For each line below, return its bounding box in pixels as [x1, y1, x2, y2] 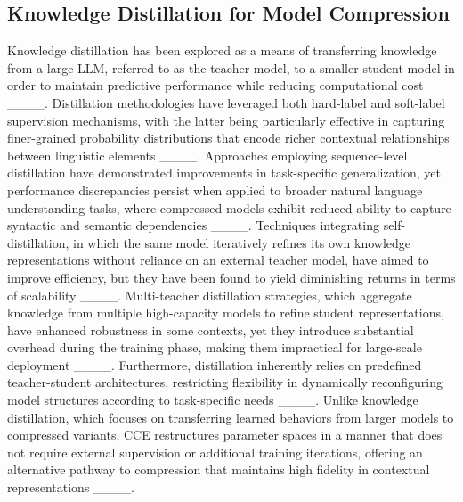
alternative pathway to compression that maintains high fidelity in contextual [7, 460, 430, 479]
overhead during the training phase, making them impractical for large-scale [7, 338, 422, 357]
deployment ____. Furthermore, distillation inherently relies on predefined [7, 355, 422, 374]
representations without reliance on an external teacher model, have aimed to [7, 251, 429, 269]
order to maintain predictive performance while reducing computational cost [7, 76, 424, 95]
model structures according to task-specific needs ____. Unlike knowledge [7, 391, 418, 409]
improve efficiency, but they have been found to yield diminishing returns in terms [7, 267, 456, 286]
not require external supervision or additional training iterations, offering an [7, 442, 423, 461]
